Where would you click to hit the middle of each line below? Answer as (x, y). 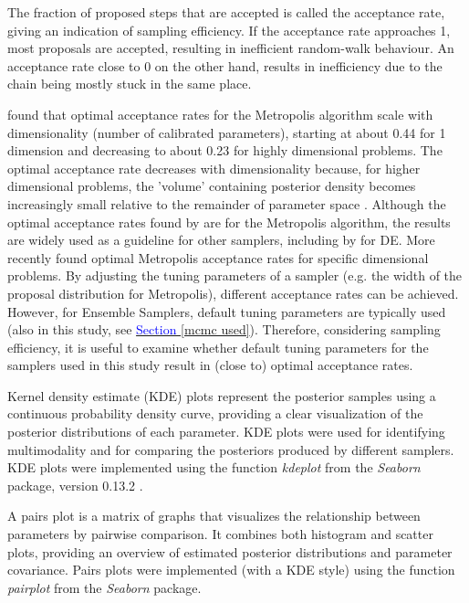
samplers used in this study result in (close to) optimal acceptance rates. (210, 365)
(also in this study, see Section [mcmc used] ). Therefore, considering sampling (224, 329)
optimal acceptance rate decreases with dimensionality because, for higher (214, 168)
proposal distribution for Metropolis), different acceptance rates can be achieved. (233, 293)
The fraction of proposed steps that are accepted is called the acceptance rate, (226, 12)
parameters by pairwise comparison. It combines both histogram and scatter (220, 534)
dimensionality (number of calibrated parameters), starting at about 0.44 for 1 (227, 132)
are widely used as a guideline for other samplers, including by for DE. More (221, 240)
